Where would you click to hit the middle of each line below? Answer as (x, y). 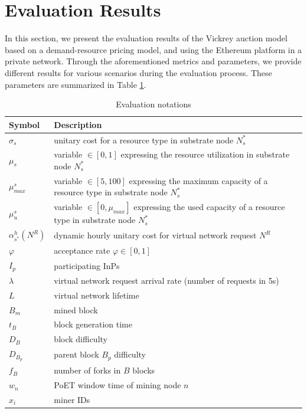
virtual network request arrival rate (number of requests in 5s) (166, 280)
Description (78, 124)
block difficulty (81, 339)
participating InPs (87, 265)
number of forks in (87, 370)
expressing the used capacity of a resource (209, 207)
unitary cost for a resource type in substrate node (144, 140)
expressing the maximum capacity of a (198, 180)
